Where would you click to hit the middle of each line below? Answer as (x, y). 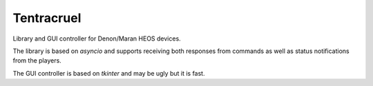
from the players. (37, 61)
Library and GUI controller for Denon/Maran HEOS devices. (97, 39)
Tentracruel (47, 18)
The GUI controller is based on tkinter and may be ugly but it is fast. (109, 73)
